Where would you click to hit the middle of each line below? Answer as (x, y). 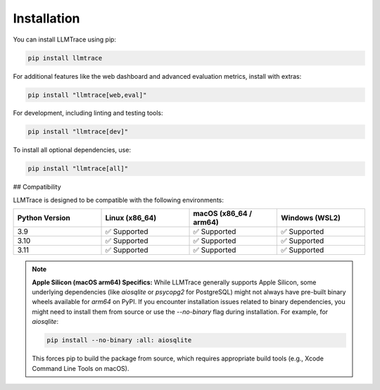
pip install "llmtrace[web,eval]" (87, 95)
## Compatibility (37, 187)
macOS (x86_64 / (223, 213)
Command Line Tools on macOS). (81, 368)
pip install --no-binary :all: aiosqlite (119, 340)
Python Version (44, 218)
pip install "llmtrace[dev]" (78, 132)
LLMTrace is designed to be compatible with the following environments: (119, 200)
